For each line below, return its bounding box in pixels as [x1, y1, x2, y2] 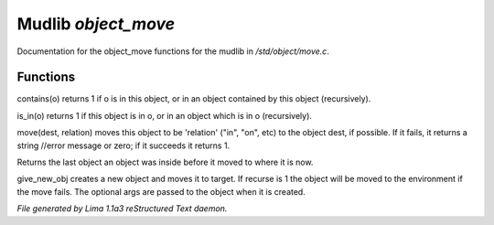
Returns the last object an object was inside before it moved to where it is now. [16, 156, 314, 168]
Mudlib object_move [16, 14, 176, 34]
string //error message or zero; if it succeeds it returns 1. [16, 140, 231, 151]
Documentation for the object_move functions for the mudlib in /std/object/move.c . [16, 46, 329, 57]
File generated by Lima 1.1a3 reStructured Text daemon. [16, 203, 228, 214]
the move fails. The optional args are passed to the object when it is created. [16, 186, 306, 197]
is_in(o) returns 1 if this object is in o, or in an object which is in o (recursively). [16, 110, 313, 121]
